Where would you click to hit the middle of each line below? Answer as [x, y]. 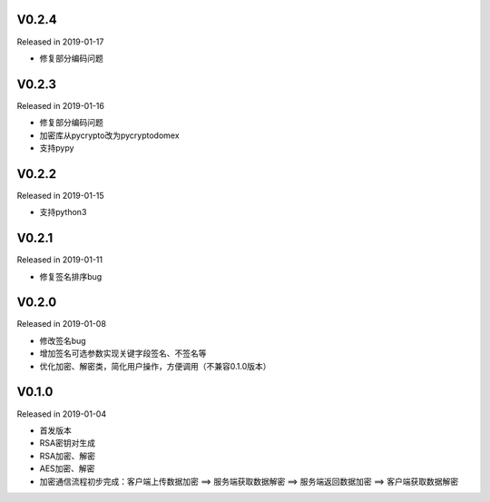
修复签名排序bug [71, 276]
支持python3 [63, 212]
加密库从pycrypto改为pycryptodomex [110, 135]
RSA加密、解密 [67, 456]
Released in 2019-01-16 [60, 105]
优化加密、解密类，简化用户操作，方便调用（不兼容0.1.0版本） [155, 366]
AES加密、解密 [67, 468]
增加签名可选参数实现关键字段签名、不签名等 [123, 353]
